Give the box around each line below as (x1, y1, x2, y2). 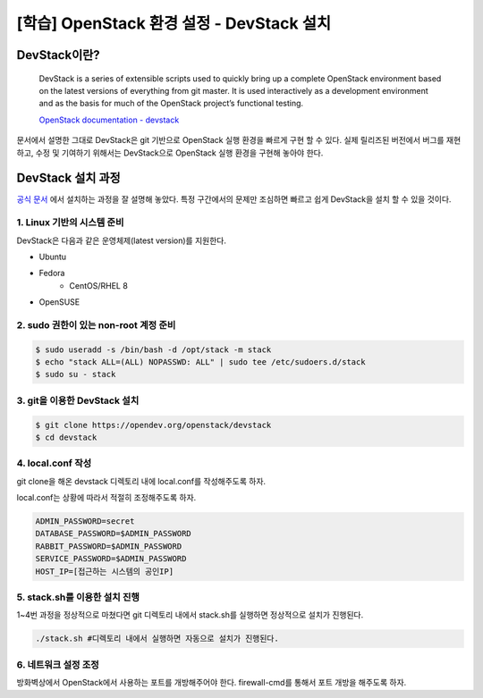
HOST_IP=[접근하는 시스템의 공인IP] (35, 566, 174, 576)
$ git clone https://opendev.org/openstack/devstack (35, 420, 272, 430)
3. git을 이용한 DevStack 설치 (16, 394, 140, 407)
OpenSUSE (38, 297, 80, 307)
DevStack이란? (16, 47, 100, 63)
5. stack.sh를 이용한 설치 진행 (16, 591, 140, 603)
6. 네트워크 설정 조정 (16, 658, 100, 670)
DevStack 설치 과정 (16, 171, 121, 186)
